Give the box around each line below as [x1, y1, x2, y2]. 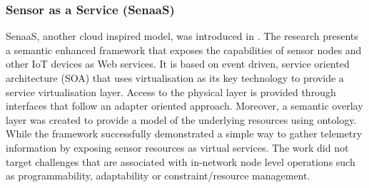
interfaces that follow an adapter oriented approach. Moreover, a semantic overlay [6, 98, 363, 113]
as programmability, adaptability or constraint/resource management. [6, 168, 310, 183]
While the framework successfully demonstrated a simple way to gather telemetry [6, 126, 363, 141]
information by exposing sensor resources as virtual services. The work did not [6, 140, 349, 155]
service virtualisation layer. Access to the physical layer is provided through [6, 84, 336, 99]
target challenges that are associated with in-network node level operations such [6, 154, 355, 169]
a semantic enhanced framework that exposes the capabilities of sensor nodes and [6, 42, 362, 57]
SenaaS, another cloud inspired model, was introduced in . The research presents [6, 28, 358, 43]
